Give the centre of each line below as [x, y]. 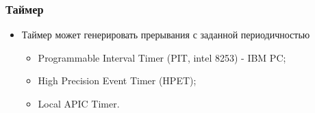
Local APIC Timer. [79, 103]
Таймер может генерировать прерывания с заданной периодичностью [166, 35]
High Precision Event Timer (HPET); [117, 80]
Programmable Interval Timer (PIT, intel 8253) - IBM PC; [162, 57]
